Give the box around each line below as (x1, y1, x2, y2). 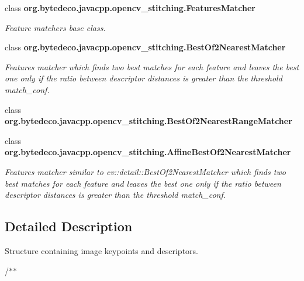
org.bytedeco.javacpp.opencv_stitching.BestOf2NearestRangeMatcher (5, 115, 292, 127)
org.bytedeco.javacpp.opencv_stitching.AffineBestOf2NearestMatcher (5, 146, 291, 158)
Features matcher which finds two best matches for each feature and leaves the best (5, 60, 299, 73)
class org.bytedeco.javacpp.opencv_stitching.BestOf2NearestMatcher (5, 41, 286, 53)
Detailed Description (5, 217, 133, 235)
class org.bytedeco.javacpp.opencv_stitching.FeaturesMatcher (5, 2, 255, 13)
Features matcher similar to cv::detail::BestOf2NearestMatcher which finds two (5, 165, 286, 177)
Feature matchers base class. (5, 21, 106, 33)
